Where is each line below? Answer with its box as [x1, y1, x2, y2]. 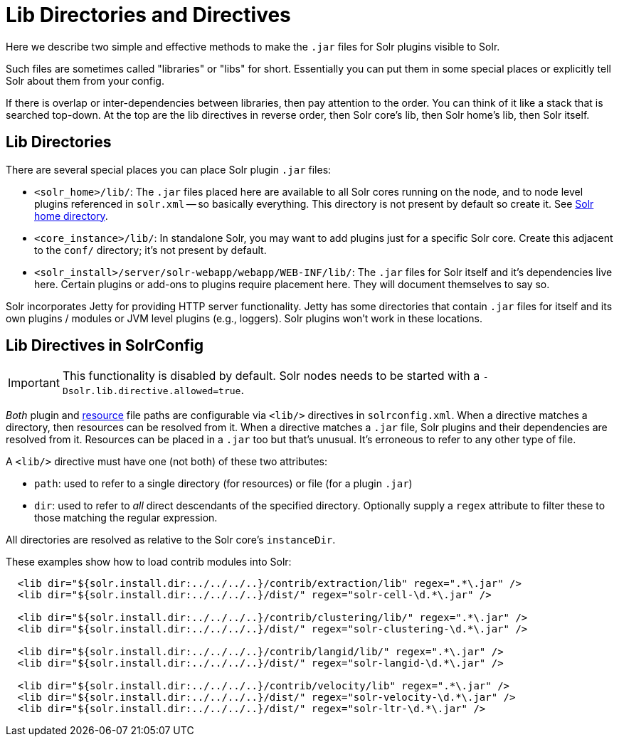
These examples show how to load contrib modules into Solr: [6, 556, 292, 568]
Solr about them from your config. [6, 74, 164, 87]
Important [8, 376, 60, 391]
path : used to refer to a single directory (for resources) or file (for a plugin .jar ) [34, 477, 413, 490]
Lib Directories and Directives [6, 3, 291, 27]
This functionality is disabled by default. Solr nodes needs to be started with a [62, 369, 480, 383]
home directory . [34, 209, 108, 222]
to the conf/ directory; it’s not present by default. [34, 243, 267, 256]
